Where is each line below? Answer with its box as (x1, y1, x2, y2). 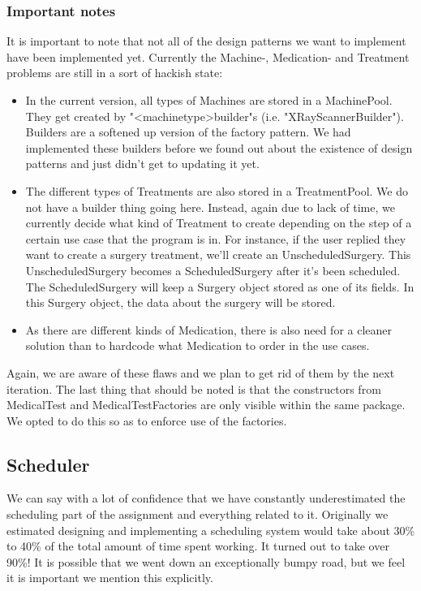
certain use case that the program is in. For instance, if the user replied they (25, 230, 406, 247)
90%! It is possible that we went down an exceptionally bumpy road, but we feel (6, 553, 406, 570)
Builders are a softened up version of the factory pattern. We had (25, 123, 351, 140)
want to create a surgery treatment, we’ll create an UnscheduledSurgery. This (25, 246, 411, 263)
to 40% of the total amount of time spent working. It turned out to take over (6, 537, 389, 554)
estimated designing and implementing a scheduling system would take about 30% (6, 521, 415, 538)
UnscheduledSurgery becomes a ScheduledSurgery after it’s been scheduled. (25, 261, 401, 278)
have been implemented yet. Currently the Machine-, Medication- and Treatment (6, 48, 410, 65)
